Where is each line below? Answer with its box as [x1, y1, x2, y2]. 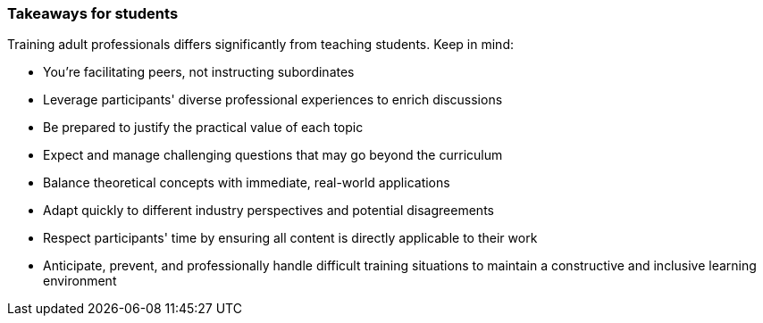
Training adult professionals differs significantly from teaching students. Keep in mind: [7, 37, 514, 53]
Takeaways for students [7, 4, 179, 22]
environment [43, 273, 117, 289]
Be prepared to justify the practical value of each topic [43, 120, 364, 136]
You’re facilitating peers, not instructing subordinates [43, 64, 355, 80]
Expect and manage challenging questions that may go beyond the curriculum [43, 147, 503, 163]
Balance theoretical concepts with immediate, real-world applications [43, 175, 450, 191]
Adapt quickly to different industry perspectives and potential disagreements [43, 203, 494, 219]
